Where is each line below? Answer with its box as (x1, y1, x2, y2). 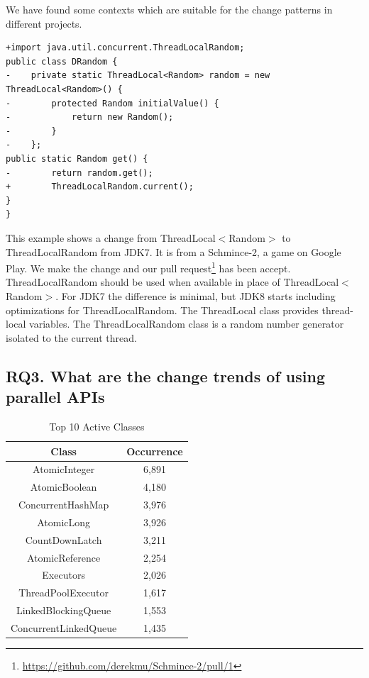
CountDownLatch (25, 532, 102, 547)
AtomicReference (26, 550, 101, 565)
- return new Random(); (6, 112, 174, 123)
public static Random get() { (6, 153, 148, 164)
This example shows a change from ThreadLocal (6, 230, 216, 245)
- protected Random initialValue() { (6, 98, 219, 109)
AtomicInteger (33, 462, 95, 477)
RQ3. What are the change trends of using (6, 365, 325, 387)
